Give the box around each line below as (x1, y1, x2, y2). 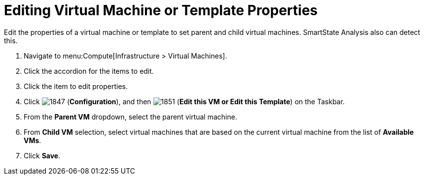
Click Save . (24, 151, 61, 160)
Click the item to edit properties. (24, 82, 128, 90)
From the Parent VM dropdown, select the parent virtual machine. (24, 112, 237, 121)
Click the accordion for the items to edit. (24, 66, 154, 75)
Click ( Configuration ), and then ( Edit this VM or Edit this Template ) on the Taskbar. (24, 97, 345, 106)
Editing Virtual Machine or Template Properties (4, 2, 318, 19)
